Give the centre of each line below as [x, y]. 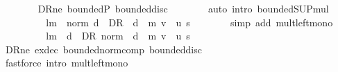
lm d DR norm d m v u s [118, 36]
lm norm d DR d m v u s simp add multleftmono [189, 22]
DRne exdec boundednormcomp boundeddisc [103, 49]
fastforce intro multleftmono [67, 63]
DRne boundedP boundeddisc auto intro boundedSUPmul [183, 8]
